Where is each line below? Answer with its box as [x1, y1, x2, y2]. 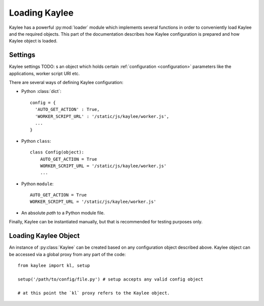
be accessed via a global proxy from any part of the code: [9, 251, 126, 257]
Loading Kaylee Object [9, 232, 80, 240]
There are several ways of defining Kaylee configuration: [9, 80, 124, 86]
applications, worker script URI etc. [9, 70, 80, 76]
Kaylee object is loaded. [9, 38, 58, 44]
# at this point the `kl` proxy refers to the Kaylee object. [18, 290, 170, 296]
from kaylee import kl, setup [18, 262, 90, 268]
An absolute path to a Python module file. [21, 210, 105, 216]
